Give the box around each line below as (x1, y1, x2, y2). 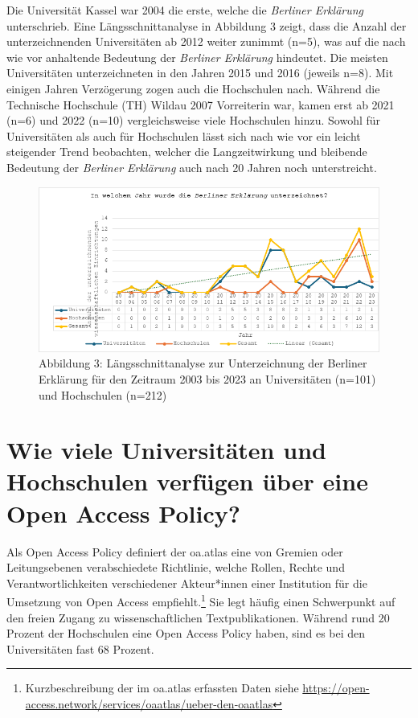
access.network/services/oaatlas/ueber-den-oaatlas (25, 695, 273, 712)
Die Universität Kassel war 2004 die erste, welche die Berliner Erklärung (6, 2, 364, 18)
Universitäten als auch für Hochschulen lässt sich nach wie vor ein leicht (6, 127, 361, 144)
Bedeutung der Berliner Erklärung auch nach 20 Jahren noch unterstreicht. (6, 158, 377, 175)
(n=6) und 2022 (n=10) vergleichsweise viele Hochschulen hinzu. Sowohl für (6, 112, 381, 129)
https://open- (302, 679, 370, 696)
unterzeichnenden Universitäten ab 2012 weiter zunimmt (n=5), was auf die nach (6, 33, 406, 50)
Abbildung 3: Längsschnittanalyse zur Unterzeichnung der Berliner (39, 355, 367, 371)
